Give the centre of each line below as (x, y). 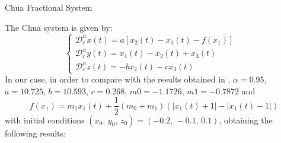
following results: (35, 133)
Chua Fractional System (49, 7)
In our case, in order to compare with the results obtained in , (118, 79)
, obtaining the (246, 120)
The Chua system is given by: (59, 27)
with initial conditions (45, 120)
